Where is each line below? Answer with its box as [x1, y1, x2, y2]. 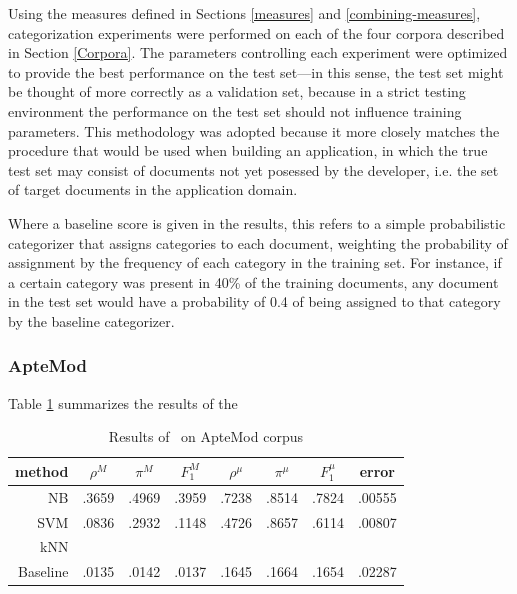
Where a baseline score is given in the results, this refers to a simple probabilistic [8, 212, 506, 233]
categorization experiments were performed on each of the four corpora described [8, 22, 505, 43]
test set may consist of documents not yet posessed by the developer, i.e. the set [8, 159, 499, 180]
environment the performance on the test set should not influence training [8, 100, 462, 121]
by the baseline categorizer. [8, 310, 175, 331]
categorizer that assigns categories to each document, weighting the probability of [8, 232, 508, 253]
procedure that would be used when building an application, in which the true [8, 140, 488, 161]
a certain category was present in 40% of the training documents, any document [8, 271, 499, 292]
